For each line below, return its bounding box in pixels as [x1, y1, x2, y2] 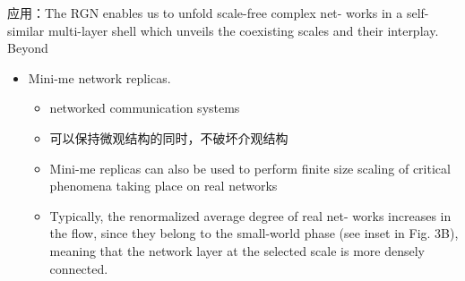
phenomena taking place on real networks [49, 176, 278, 195]
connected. [49, 259, 108, 277]
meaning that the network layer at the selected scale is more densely [49, 241, 425, 260]
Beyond [7, 38, 48, 57]
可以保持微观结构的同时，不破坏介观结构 [49, 128, 288, 147]
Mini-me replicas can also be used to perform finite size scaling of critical [49, 158, 451, 177]
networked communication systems [49, 98, 240, 117]
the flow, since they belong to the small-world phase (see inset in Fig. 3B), [49, 224, 459, 243]
